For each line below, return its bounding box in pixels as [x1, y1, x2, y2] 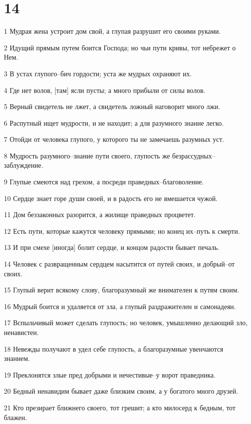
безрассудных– [172, 150, 215, 160]
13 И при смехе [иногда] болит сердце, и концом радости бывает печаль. [4, 242, 220, 252]
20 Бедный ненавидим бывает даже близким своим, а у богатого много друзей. [4, 386, 238, 396]
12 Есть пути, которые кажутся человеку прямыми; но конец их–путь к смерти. [4, 225, 240, 236]
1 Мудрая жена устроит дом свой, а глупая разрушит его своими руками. [4, 26, 221, 36]
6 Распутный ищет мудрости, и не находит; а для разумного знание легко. [4, 117, 224, 128]
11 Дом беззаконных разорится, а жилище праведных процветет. [4, 209, 196, 220]
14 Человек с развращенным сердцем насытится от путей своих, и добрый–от [4, 259, 235, 269]
